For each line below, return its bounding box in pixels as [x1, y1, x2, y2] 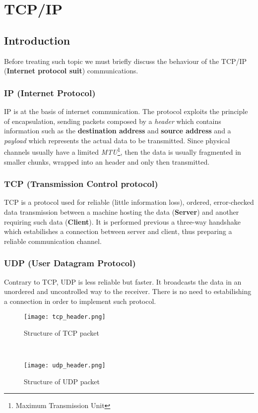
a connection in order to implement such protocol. [4, 295, 156, 306]
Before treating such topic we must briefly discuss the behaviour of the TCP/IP [4, 56, 247, 66]
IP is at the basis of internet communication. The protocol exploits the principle [4, 106, 248, 116]
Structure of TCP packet [24, 328, 99, 338]
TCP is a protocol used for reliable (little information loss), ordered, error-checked [4, 197, 254, 207]
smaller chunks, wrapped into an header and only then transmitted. [4, 156, 210, 167]
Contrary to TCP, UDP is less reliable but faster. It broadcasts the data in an [4, 276, 242, 287]
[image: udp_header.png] [24, 362, 106, 369]
